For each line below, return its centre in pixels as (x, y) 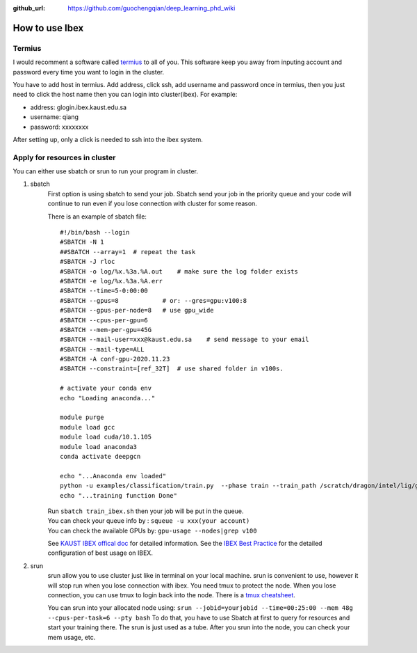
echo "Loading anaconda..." (108, 398)
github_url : (29, 8)
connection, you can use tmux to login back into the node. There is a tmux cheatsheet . (171, 595)
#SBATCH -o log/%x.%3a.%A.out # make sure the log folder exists (179, 271)
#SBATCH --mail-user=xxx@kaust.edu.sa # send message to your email (185, 340)
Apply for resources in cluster (64, 157)
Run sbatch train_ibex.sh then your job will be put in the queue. (146, 511)
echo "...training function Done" (118, 495)
